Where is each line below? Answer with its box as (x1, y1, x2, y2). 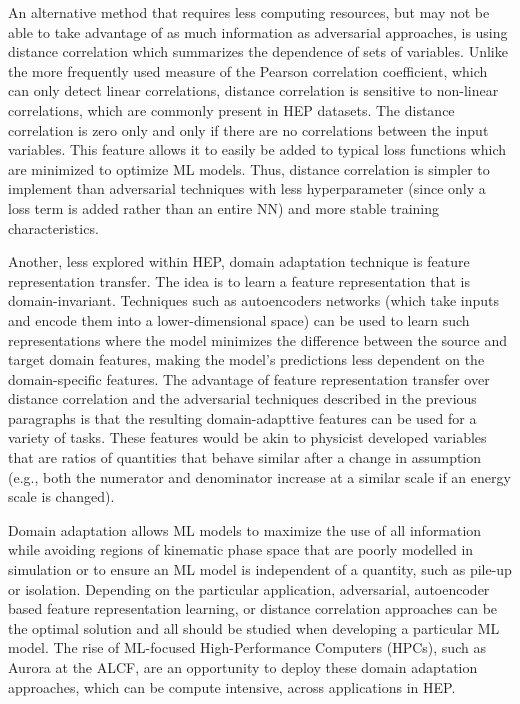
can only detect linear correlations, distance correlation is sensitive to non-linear (8, 80, 499, 101)
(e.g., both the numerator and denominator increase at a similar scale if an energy (8, 466, 511, 487)
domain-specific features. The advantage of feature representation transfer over (8, 368, 490, 389)
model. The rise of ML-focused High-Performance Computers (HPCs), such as (8, 637, 486, 658)
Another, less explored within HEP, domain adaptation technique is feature (8, 251, 470, 272)
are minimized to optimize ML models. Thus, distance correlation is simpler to (8, 158, 490, 179)
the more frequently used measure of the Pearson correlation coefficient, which (8, 60, 488, 81)
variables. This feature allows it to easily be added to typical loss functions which (8, 139, 506, 160)
